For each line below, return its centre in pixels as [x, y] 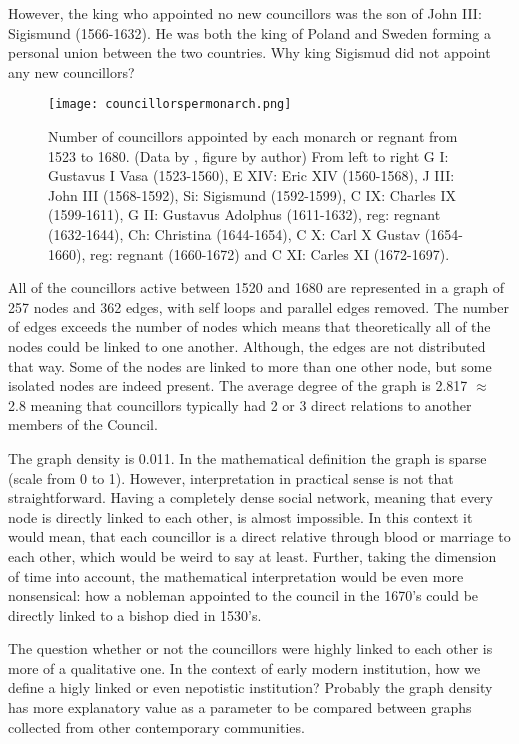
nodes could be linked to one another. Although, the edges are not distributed [247, 345]
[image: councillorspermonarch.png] [170, 104]
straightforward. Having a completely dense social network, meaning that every [250, 497]
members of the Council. [83, 424]
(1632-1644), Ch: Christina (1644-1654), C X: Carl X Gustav [234, 234]
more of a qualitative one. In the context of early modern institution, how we [244, 667]
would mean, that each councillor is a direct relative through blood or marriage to [259, 536]
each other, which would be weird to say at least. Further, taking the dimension [252, 555]
